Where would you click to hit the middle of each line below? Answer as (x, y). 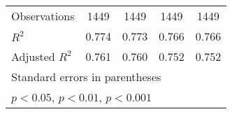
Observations (43, 16)
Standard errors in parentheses (86, 77)
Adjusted (33, 56)
